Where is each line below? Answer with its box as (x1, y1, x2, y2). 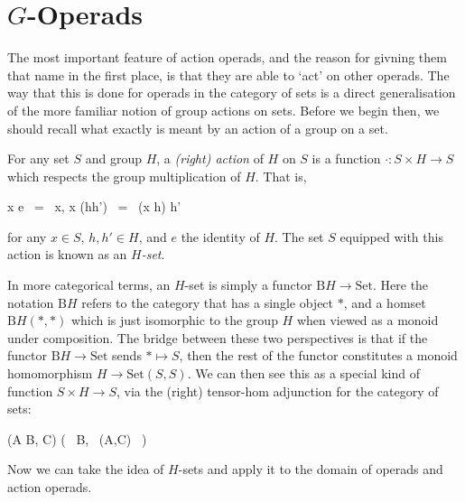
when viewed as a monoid (296, 311, 439, 330)
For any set (7, 149, 70, 168)
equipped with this (339, 227, 443, 246)
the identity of (181, 227, 260, 246)
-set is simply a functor (184, 275, 312, 294)
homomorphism (7, 364, 93, 383)
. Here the (373, 275, 429, 294)
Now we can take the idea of (7, 460, 164, 479)
